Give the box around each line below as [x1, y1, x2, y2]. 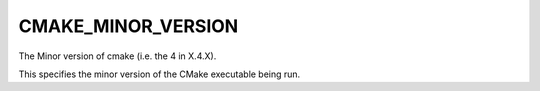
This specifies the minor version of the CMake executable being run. [18, 68, 301, 80]
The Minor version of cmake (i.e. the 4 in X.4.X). [18, 50, 217, 62]
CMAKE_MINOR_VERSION [18, 15, 239, 37]
